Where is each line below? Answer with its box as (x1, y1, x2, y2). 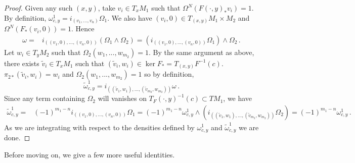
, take (98, 3, 115, 13)
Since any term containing (4, 93, 85, 103)
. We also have (107, 12, 152, 23)
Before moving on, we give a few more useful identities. (4, 149, 175, 159)
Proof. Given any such (4, 3, 73, 13)
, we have (223, 93, 252, 103)
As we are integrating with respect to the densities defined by (4, 122, 195, 132)
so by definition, (144, 69, 194, 79)
